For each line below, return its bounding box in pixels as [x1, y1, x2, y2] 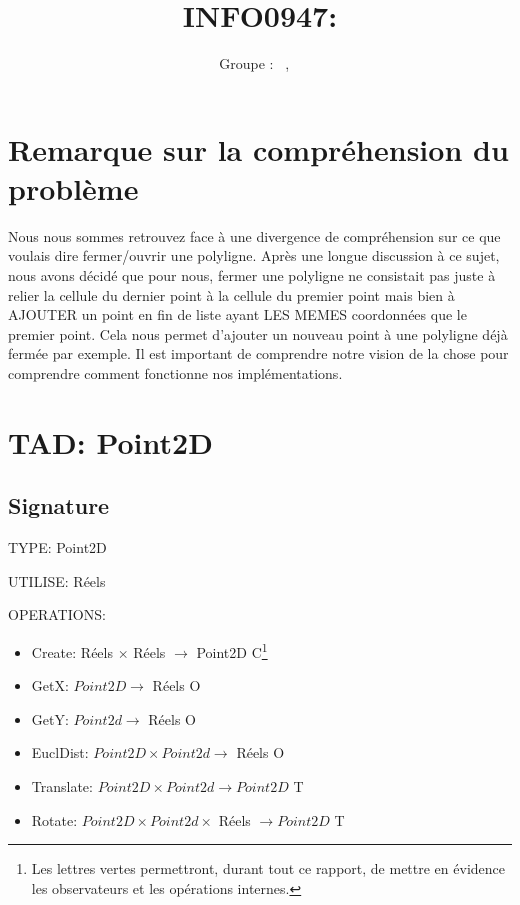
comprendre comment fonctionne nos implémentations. [8, 363, 343, 383]
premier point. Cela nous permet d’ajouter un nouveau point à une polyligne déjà [8, 323, 508, 344]
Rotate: [31, 809, 78, 830]
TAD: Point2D [8, 421, 213, 462]
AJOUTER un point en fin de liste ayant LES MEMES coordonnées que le [8, 304, 467, 325]
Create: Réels [31, 641, 113, 662]
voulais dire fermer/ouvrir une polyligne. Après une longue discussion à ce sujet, [8, 245, 500, 266]
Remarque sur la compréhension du [8, 128, 509, 169]
